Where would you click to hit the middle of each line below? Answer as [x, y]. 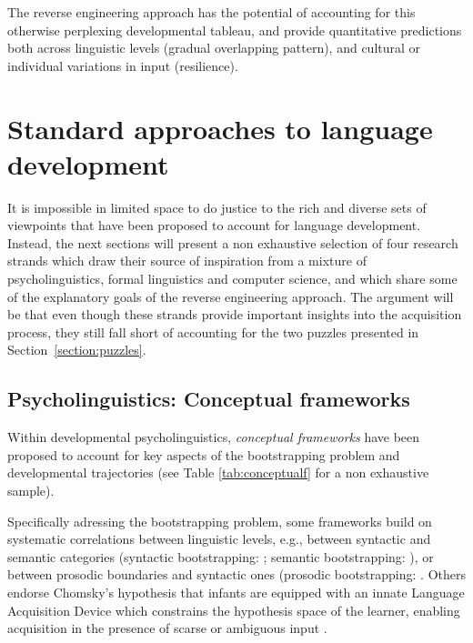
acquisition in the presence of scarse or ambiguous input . [167, 628]
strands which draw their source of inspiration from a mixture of [187, 261]
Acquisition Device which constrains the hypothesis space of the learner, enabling [234, 610]
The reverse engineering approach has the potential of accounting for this [211, 12]
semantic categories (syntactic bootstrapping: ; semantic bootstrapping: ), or [221, 556]
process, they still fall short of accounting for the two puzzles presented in [213, 332]
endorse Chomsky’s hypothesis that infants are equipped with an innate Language [236, 592]
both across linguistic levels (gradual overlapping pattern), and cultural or [214, 48]
